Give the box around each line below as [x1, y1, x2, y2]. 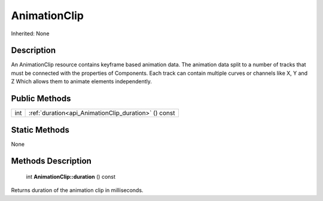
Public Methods [11, 93, 71, 104]
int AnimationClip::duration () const [26, 173, 116, 181]
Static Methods [11, 124, 70, 135]
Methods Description [11, 156, 92, 166]
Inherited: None [11, 30, 50, 37]
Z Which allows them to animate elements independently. [11, 78, 153, 85]
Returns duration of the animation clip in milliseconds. [11, 187, 144, 194]
